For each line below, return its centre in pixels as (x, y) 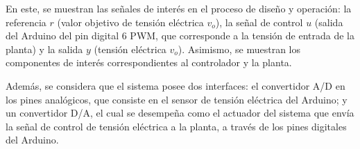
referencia (26, 22)
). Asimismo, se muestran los (239, 49)
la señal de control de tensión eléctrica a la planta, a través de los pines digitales (176, 126)
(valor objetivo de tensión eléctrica (130, 22)
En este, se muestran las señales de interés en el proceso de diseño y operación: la (179, 8)
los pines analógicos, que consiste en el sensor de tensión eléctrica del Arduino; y (177, 99)
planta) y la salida (44, 49)
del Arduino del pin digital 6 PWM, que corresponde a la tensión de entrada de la (180, 36)
